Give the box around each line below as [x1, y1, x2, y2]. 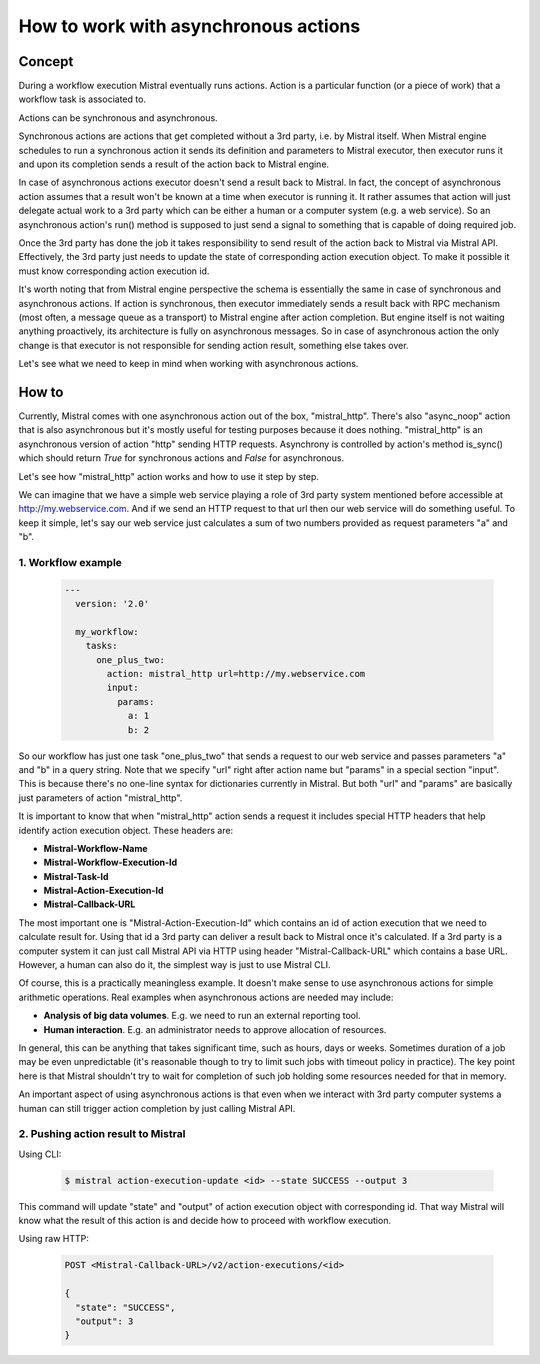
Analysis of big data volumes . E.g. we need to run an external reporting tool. [43, 1010, 361, 1022]
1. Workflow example [18, 555, 122, 569]
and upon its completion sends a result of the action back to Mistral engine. [18, 158, 330, 170]
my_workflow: [75, 626, 139, 637]
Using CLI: [18, 1148, 62, 1160]
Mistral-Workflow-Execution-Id [43, 856, 178, 869]
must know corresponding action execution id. [18, 265, 210, 277]
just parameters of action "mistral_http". [18, 791, 183, 804]
